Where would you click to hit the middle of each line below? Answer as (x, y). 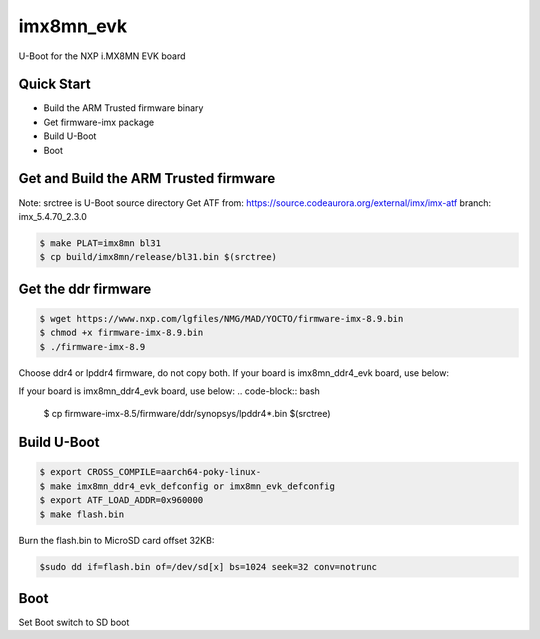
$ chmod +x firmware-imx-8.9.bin (121, 333)
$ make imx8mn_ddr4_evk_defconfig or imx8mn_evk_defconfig (187, 486)
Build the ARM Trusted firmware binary (123, 108)
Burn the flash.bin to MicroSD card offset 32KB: (116, 540)
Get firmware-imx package (99, 122)
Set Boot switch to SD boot (74, 622)
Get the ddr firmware (85, 288)
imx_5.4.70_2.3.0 (52, 216)
